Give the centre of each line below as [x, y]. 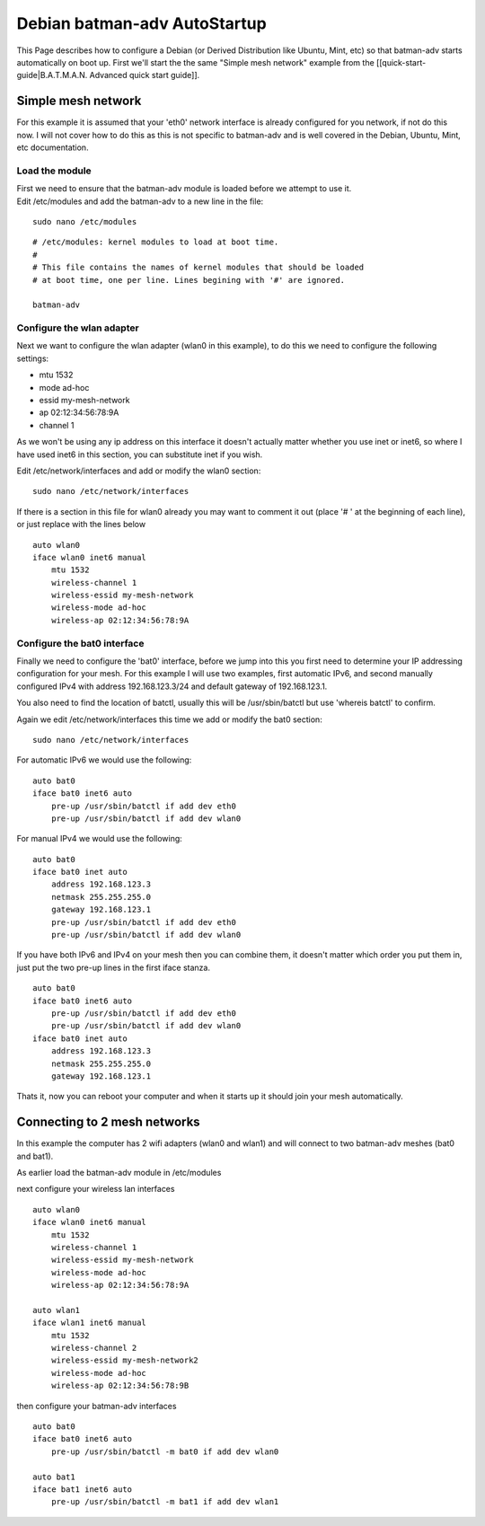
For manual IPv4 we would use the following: [100, 839]
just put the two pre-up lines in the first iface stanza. [114, 967]
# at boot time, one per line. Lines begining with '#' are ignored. [189, 280]
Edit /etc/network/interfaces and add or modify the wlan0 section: [139, 471]
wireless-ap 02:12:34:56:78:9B [120, 1386]
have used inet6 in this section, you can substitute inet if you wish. [140, 454]
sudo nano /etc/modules [85, 221]
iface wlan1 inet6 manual [90, 1323]
